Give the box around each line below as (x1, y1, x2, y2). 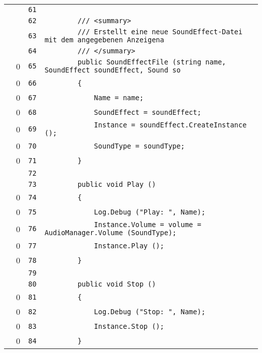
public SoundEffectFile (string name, (77, 58, 226, 66)
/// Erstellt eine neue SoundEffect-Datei (77, 28, 243, 36)
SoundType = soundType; (94, 142, 185, 150)
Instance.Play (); (94, 241, 164, 250)
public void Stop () (77, 280, 156, 288)
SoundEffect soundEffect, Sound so (44, 66, 181, 74)
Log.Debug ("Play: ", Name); (94, 207, 206, 216)
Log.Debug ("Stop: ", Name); (94, 307, 206, 316)
